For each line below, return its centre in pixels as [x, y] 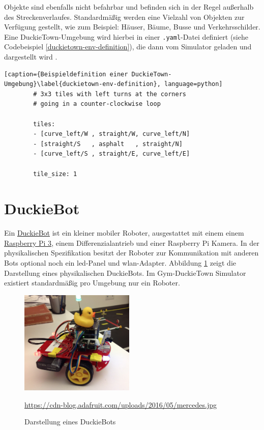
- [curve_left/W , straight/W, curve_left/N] [112, 134]
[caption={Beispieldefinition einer [66, 74]
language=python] [193, 84]
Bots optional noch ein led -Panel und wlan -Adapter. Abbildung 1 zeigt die [120, 263]
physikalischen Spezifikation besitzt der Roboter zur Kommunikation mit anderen [131, 253]
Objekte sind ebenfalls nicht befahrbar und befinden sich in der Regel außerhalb [129, 7]
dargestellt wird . [31, 57]
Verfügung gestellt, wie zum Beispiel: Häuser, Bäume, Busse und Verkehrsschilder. [132, 27]
